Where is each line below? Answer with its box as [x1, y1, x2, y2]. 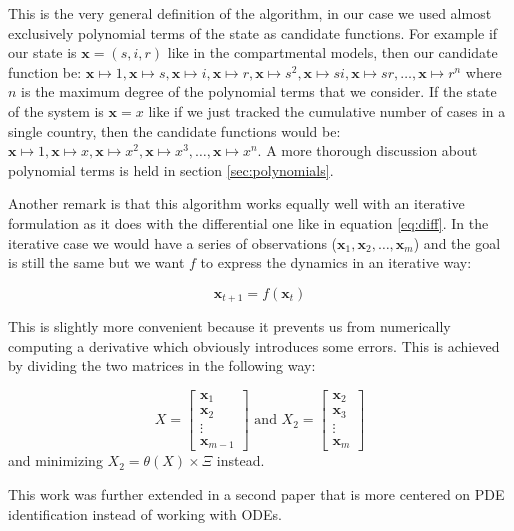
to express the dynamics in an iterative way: [200, 252, 472, 273]
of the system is [8, 100, 104, 121]
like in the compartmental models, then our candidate [167, 42, 498, 63]
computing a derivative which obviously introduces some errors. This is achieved [8, 335, 500, 356]
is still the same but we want [8, 252, 185, 273]
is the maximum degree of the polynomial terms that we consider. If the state [21, 81, 497, 102]
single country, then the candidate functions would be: [8, 120, 341, 141]
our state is [8, 42, 77, 63]
